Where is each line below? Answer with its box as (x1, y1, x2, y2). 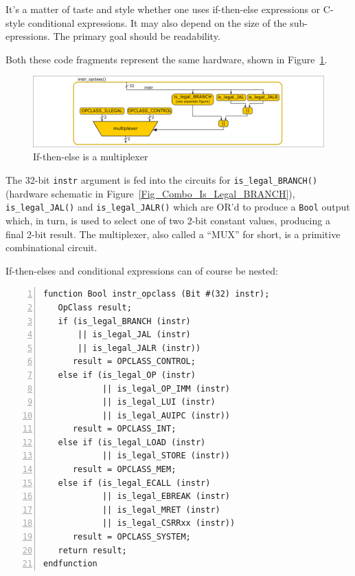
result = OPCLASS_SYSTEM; (72, 532, 191, 542)
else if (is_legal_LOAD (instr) (58, 437, 206, 447)
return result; (58, 545, 127, 555)
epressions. (5, 29, 50, 43)
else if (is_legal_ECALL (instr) (58, 478, 211, 488)
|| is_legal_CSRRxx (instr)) (102, 518, 236, 529)
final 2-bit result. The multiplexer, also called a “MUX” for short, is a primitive (5, 226, 341, 241)
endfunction (43, 559, 98, 569)
